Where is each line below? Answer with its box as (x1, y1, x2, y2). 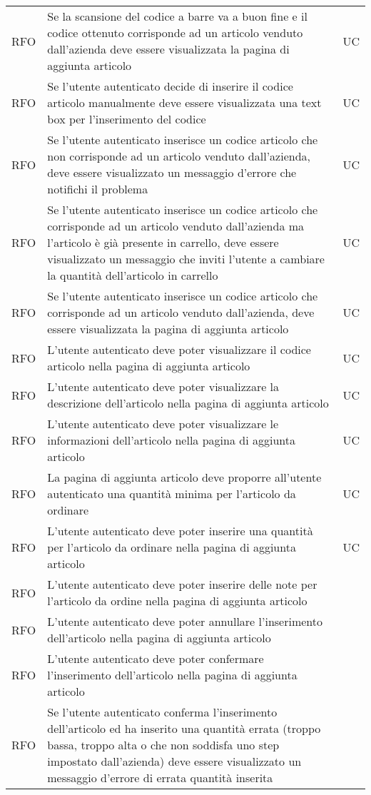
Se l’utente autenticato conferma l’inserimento (47, 704, 278, 720)
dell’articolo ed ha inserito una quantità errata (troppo (47, 720, 321, 736)
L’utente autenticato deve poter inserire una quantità (47, 522, 313, 539)
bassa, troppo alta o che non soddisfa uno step (47, 736, 280, 753)
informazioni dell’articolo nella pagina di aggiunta (47, 432, 295, 448)
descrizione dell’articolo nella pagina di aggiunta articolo (47, 395, 329, 411)
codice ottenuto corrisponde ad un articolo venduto (47, 24, 303, 41)
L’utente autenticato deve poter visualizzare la (47, 378, 280, 395)
